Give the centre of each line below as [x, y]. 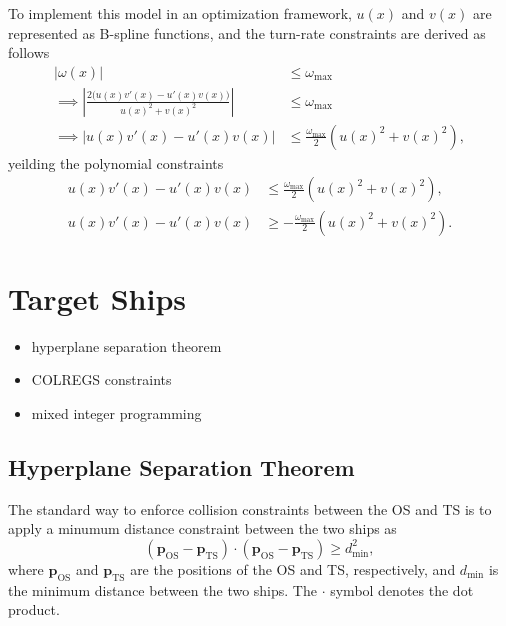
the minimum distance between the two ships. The [162, 589]
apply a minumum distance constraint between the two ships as [202, 528]
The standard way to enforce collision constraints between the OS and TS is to [250, 508]
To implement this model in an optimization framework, [180, 13]
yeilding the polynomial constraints [116, 162]
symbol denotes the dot [402, 589]
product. [34, 609]
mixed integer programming [116, 412]
